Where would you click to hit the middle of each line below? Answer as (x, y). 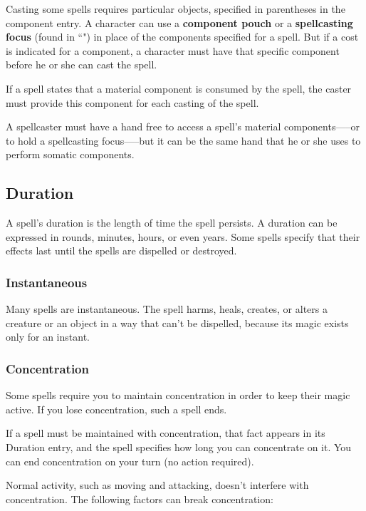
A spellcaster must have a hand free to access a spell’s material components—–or (183, 127)
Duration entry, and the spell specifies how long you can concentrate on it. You (179, 447)
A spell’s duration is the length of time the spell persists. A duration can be (172, 223)
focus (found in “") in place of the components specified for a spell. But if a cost (182, 37)
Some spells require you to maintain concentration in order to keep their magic (178, 395)
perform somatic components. (70, 154)
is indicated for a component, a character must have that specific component (173, 50)
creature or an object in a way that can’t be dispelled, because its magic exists (177, 322)
